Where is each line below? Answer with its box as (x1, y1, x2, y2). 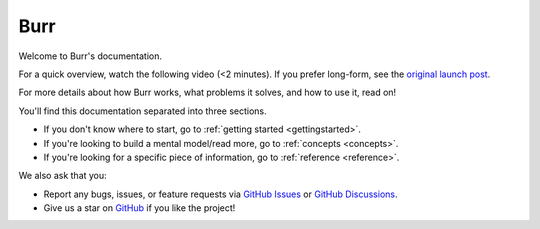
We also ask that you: (18, 170, 107, 182)
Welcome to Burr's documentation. (18, 50, 163, 62)
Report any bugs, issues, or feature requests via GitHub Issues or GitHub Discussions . (43, 188, 398, 200)
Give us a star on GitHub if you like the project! (43, 202, 236, 214)
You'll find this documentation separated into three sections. (18, 105, 267, 117)
